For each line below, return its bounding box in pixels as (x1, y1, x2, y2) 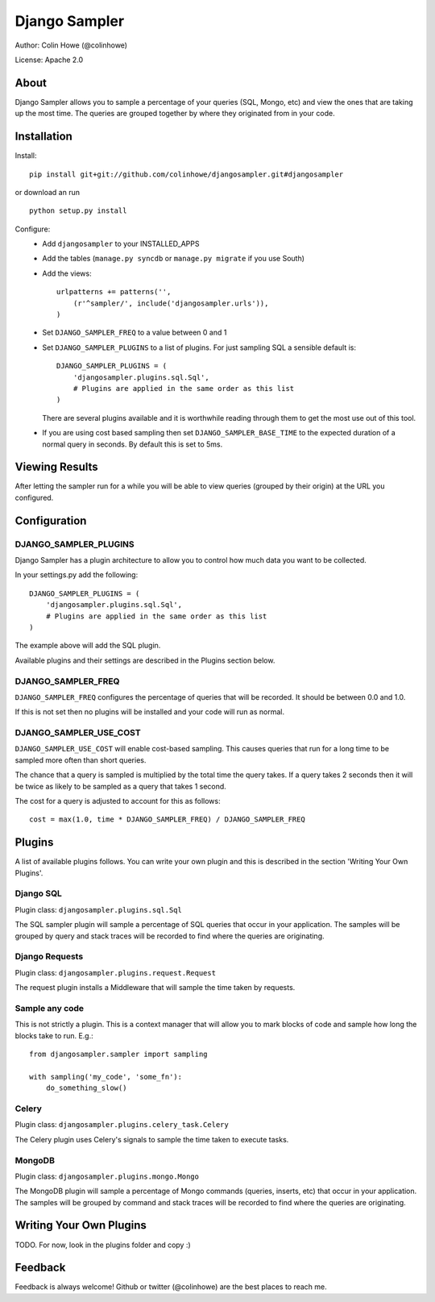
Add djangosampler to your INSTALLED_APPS (42, 239, 200, 249)
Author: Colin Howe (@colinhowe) (14, 40, 128, 50)
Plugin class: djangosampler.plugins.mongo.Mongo (14, 1171, 199, 1181)
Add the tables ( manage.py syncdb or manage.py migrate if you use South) (42, 254, 305, 264)
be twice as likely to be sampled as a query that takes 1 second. (14, 781, 227, 791)
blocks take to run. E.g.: (14, 1030, 94, 1040)
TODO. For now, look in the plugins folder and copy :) (14, 1240, 191, 1250)
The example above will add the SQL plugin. (14, 641, 161, 651)
